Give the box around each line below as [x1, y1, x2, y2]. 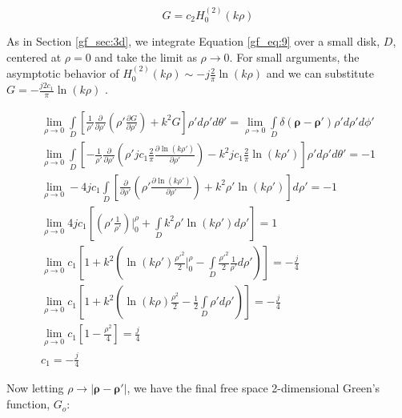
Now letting [6, 380, 64, 396]
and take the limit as [94, 48, 197, 65]
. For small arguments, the [229, 48, 360, 65]
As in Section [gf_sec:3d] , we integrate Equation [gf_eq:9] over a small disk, [6, 33, 380, 50]
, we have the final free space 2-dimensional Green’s [127, 380, 380, 396]
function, [6, 396, 50, 412]
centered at [6, 48, 62, 65]
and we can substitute [266, 65, 374, 82]
